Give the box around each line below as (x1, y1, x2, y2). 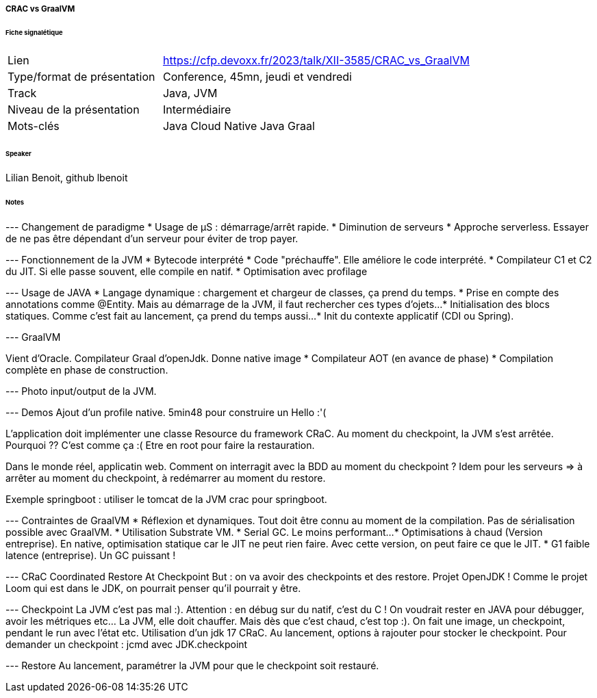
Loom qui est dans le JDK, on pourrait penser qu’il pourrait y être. (5, 582, 301, 595)
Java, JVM (162, 86, 218, 100)
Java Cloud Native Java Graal (162, 118, 315, 133)
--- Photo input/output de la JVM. (5, 385, 157, 398)
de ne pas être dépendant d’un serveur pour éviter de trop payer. (5, 233, 298, 245)
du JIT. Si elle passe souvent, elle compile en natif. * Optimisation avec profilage (5, 266, 368, 278)
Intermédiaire (162, 102, 231, 116)
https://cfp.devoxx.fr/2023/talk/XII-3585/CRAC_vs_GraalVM (162, 53, 470, 67)
